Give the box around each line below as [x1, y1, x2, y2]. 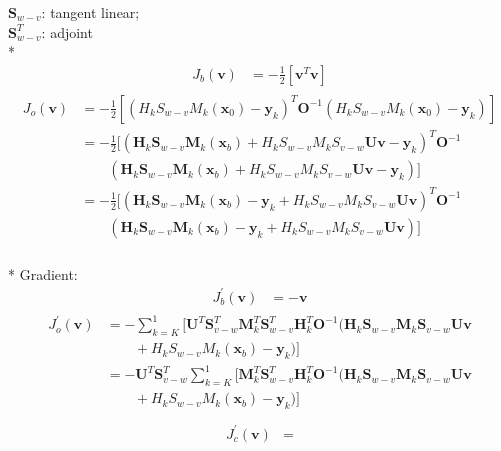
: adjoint [41, 21, 93, 42]
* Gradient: [8, 263, 78, 284]
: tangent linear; [41, 2, 140, 22]
